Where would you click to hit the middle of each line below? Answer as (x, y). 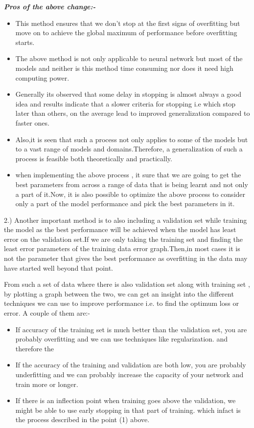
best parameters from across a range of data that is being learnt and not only (132, 184)
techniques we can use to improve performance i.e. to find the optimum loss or (121, 303)
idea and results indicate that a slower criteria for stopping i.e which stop (126, 103)
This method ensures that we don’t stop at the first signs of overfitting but (128, 23)
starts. (25, 42)
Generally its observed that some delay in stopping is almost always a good (128, 94)
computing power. (42, 77)
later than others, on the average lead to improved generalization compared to (133, 113)
